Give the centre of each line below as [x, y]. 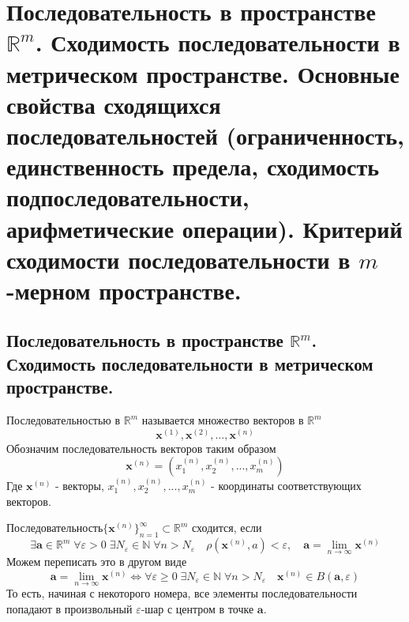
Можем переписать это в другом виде [97, 562]
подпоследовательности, [128, 197]
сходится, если [227, 528]
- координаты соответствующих [286, 486]
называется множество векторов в [223, 420]
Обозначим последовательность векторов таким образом [141, 448]
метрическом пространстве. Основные [203, 73]
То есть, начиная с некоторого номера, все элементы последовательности [182, 593]
